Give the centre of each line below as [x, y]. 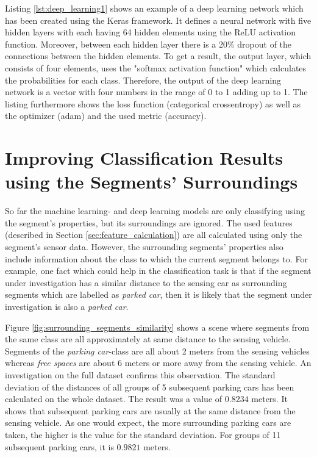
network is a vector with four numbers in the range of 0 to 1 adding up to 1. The [156, 92]
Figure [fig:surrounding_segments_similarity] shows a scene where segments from [157, 327]
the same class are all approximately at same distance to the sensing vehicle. [148, 339]
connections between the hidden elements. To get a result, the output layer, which [158, 56]
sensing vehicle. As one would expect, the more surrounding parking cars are [148, 423]
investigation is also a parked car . [67, 306]
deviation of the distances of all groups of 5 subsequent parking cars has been [150, 387]
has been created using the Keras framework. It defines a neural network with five [158, 20]
